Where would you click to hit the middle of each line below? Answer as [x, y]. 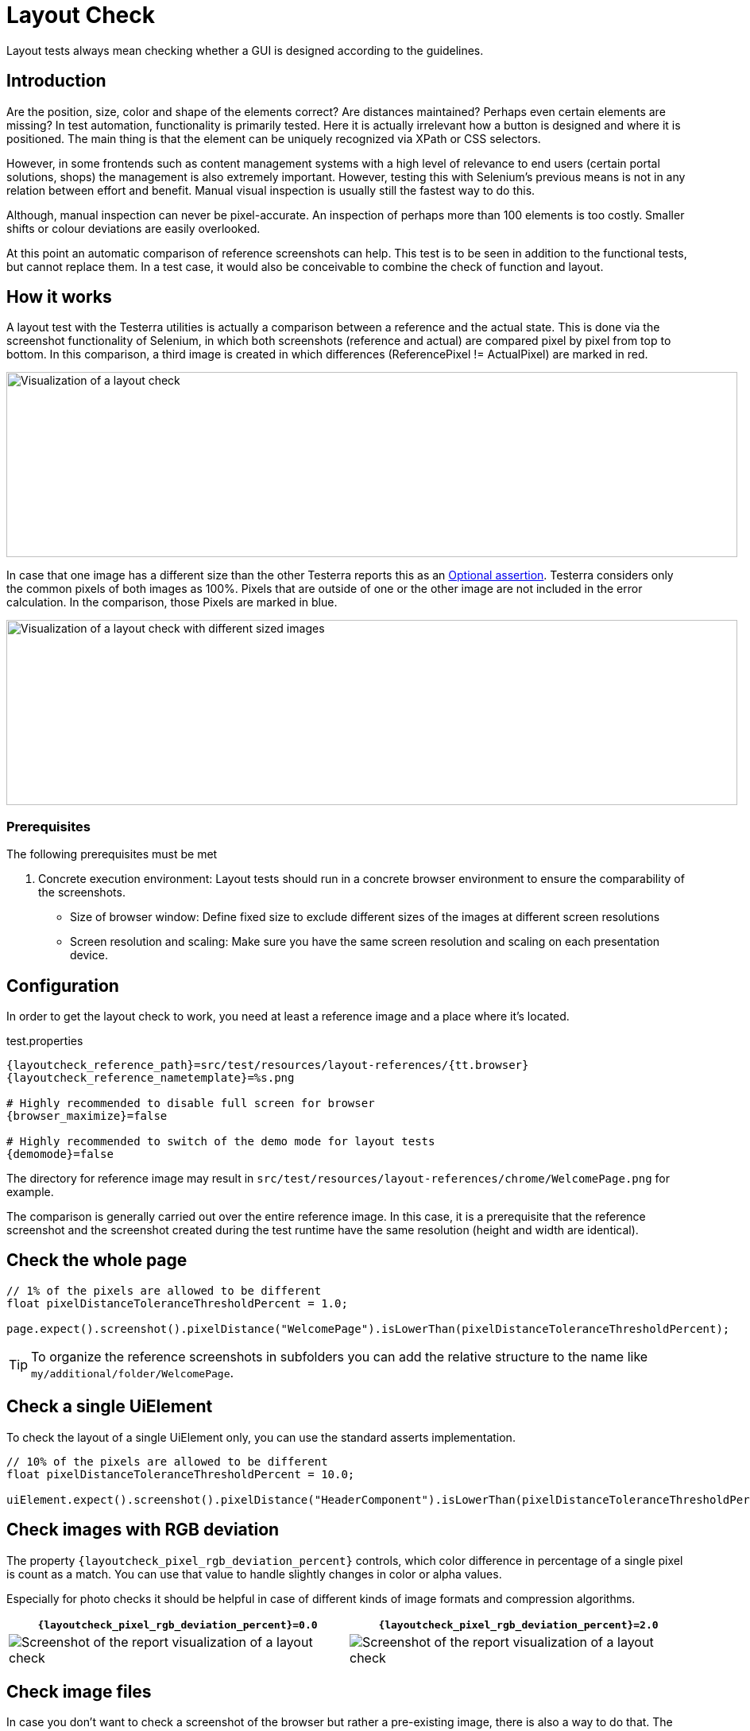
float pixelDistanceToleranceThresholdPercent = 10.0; [181, 1474]
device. [89, 955]
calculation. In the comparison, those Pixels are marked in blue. [172, 602]
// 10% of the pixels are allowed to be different [167, 1461]
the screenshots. [82, 893]
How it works [59, 297]
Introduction [56, 81]
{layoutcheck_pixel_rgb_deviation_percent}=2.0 [518, 1625]
